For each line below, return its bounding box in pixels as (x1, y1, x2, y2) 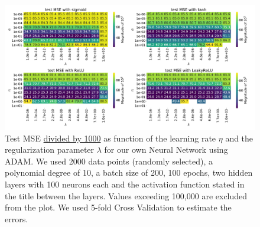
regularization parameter (5, 143, 95, 156)
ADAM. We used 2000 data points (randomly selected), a (5, 154, 213, 167)
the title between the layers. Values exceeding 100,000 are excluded (5, 189, 248, 202)
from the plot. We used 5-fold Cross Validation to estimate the (5, 201, 232, 213)
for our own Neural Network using (104, 143, 228, 156)
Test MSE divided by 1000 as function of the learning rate (5, 131, 216, 144)
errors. (5, 212, 28, 225)
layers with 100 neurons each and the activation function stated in (5, 177, 245, 190)
